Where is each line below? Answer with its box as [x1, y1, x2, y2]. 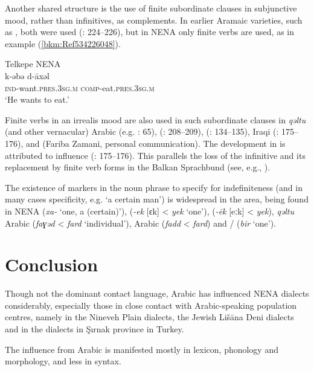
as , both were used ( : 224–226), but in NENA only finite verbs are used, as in [5, 25, 295, 38]
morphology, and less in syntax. [5, 355, 121, 367]
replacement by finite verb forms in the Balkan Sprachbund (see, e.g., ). [5, 161, 271, 173]
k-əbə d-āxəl [5, 69, 50, 82]
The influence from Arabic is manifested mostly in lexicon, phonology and [5, 343, 278, 355]
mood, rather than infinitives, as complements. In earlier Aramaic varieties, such [5, 13, 303, 26]
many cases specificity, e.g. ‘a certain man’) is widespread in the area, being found [5, 193, 309, 205]
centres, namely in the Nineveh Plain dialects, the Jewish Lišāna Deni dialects [5, 311, 294, 323]
